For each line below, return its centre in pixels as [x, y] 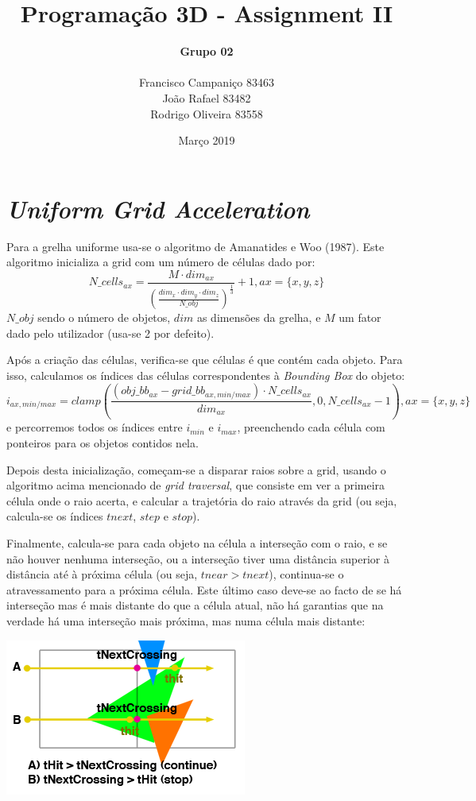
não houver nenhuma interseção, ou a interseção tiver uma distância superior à [198, 558]
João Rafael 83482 [207, 97]
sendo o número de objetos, [104, 317]
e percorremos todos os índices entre [95, 427]
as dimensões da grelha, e [259, 317]
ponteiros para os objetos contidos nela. [103, 442]
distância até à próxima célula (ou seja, [102, 574]
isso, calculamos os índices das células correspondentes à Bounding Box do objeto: [206, 375]
